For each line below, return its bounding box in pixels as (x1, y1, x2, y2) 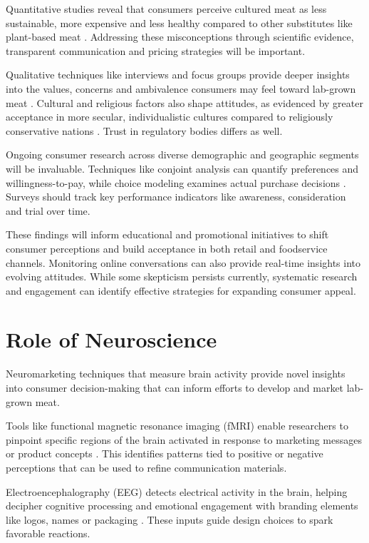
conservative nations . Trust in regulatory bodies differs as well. (6, 123, 283, 138)
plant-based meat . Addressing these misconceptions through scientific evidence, (6, 29, 354, 44)
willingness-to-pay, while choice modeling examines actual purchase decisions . (6, 175, 346, 190)
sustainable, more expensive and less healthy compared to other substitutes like (6, 15, 353, 30)
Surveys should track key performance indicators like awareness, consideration (6, 189, 346, 204)
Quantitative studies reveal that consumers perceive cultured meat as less (6, 1, 327, 16)
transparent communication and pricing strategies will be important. (6, 43, 306, 58)
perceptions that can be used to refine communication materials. (6, 460, 287, 475)
